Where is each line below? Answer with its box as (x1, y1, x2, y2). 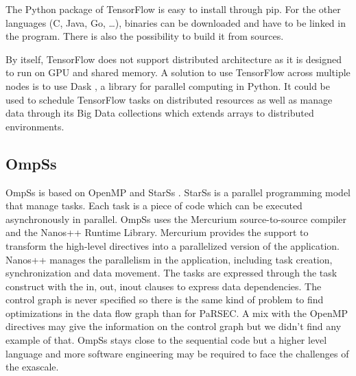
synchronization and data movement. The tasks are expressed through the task (5, 266, 337, 280)
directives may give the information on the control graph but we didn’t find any (5, 319, 342, 333)
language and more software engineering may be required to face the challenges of (5, 346, 349, 360)
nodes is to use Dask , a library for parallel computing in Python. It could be (5, 78, 331, 93)
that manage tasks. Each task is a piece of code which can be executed (5, 198, 302, 213)
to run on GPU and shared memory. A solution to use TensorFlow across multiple (5, 65, 351, 80)
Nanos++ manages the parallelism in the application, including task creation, (5, 252, 333, 266)
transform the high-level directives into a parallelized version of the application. (5, 238, 340, 252)
